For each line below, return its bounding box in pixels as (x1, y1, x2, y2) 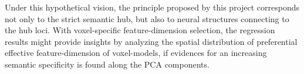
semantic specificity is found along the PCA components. (5, 58, 210, 70)
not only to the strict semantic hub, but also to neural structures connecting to (5, 12, 289, 24)
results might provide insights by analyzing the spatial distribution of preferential (5, 35, 298, 47)
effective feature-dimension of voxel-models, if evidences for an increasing (5, 47, 267, 59)
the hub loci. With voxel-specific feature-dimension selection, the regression (5, 24, 275, 36)
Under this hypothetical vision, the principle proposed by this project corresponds (5, 1, 300, 13)
